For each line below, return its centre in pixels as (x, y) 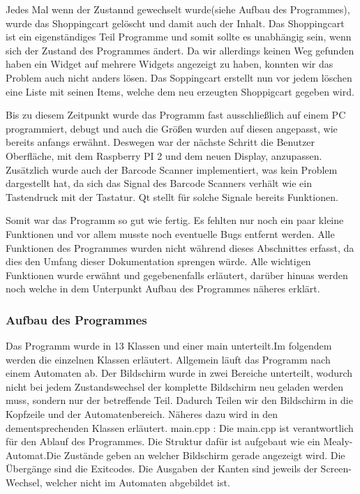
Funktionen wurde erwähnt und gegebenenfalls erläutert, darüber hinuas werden (177, 275)
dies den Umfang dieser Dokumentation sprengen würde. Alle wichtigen (158, 261)
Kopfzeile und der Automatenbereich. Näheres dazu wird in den (142, 414)
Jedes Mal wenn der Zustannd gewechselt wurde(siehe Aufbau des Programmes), (178, 9)
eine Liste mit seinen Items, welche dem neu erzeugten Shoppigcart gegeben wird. (180, 91)
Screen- (336, 469)
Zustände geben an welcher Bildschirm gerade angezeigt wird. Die (204, 455)
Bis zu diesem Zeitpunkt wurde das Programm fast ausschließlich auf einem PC (176, 115)
